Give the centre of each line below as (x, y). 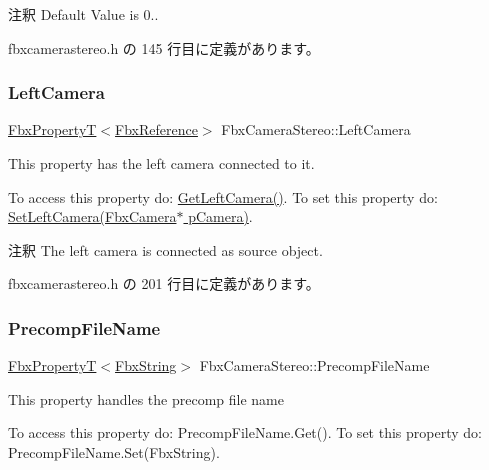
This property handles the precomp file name (146, 398)
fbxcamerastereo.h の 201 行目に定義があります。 (164, 283)
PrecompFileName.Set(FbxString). (114, 451)
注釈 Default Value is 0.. (83, 14)
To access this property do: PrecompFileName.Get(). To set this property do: (245, 432)
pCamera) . (220, 216)
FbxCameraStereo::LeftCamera (316, 129)
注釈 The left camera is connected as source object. (165, 249)
